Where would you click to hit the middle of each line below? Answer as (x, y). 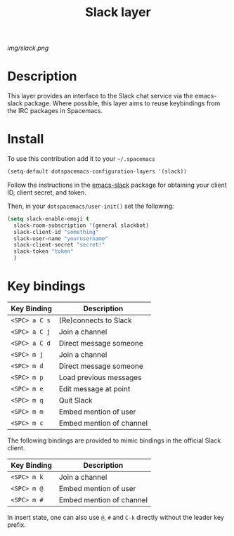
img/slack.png (28, 48)
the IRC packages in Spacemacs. (55, 111)
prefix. (17, 525)
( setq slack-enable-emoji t (48, 218)
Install (26, 139)
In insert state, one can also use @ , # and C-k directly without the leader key (116, 517)
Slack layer (118, 12)
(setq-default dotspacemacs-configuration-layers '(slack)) (97, 172)
